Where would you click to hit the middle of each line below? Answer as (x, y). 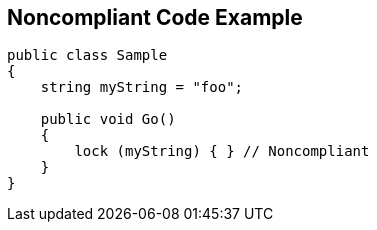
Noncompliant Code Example (155, 17)
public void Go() (108, 119)
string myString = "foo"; (142, 87)
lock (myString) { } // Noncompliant (222, 151)
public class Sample (87, 55)
